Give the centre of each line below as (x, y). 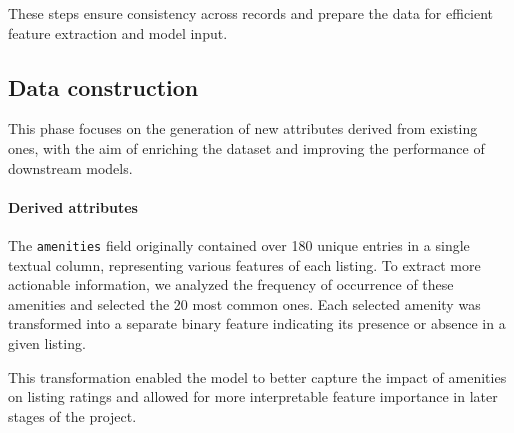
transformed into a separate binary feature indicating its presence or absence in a (257, 323)
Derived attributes (73, 206)
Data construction (103, 86)
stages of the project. (72, 415)
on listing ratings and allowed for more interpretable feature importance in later (253, 396)
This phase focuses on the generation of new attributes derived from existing (243, 128)
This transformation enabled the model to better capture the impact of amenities (257, 376)
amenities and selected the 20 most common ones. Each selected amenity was (244, 303)
